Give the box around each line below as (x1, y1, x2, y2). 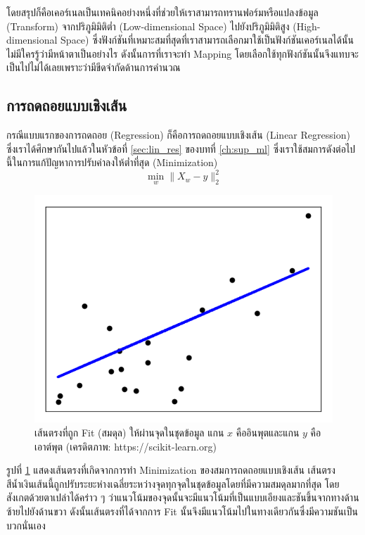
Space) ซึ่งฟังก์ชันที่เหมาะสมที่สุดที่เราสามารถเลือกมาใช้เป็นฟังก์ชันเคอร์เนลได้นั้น (60, 32, 354, 47)
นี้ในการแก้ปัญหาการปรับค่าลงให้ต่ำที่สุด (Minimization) (6, 155, 218, 170)
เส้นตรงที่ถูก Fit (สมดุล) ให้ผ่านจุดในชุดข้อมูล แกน (34, 425, 224, 440)
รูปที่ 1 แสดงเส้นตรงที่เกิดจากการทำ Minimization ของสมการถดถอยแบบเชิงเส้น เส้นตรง (6, 462, 335, 477)
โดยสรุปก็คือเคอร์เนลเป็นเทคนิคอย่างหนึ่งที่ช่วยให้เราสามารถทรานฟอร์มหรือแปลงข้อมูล (6, 5, 319, 19)
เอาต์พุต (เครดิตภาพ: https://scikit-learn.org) (34, 439, 217, 453)
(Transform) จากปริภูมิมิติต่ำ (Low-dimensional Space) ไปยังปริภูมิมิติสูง (6, 18, 290, 33)
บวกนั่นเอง (6, 517, 46, 532)
